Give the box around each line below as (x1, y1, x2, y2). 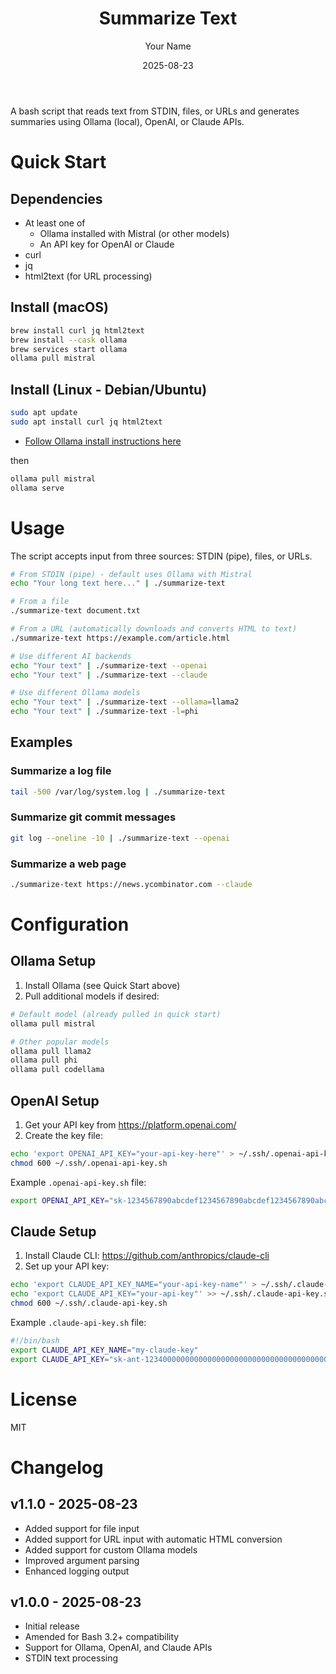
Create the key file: (24, 1129, 103, 1141)
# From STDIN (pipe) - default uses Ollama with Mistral (10, 569, 253, 579)
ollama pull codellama (10, 1065, 105, 1075)
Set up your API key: (24, 1260, 110, 1272)
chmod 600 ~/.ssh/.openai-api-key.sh (10, 1158, 168, 1168)
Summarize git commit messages (10, 810, 177, 824)
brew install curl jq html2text (10, 325, 145, 336)
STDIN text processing (24, 1652, 119, 1664)
